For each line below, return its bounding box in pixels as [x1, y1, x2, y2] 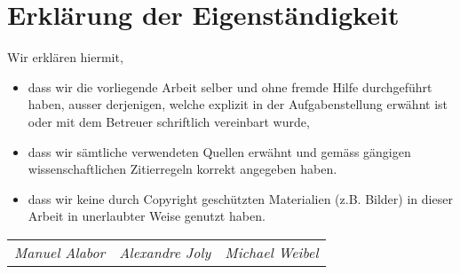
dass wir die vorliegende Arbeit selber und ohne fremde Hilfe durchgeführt [28, 77, 432, 96]
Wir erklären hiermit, [7, 48, 123, 67]
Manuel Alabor [14, 241, 106, 262]
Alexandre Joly [119, 241, 211, 262]
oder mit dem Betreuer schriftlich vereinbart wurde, [28, 112, 310, 130]
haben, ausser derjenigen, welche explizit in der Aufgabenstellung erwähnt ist [28, 95, 448, 114]
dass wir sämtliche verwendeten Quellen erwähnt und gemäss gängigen [28, 142, 411, 160]
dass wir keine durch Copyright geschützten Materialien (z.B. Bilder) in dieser [28, 189, 453, 207]
